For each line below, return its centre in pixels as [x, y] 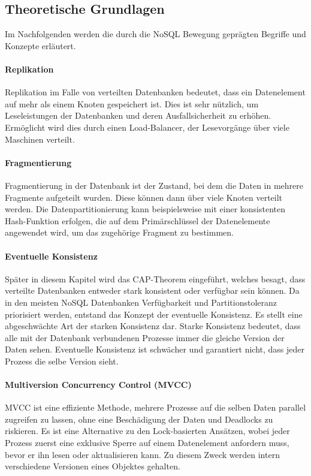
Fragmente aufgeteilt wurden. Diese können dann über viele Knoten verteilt [144, 197]
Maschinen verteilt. [40, 139]
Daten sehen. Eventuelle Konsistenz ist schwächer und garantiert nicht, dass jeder [155, 349]
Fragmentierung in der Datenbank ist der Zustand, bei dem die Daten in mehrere [154, 185]
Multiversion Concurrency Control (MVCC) [98, 385]
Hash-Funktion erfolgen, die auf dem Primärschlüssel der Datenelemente [138, 220]
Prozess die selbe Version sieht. [62, 361]
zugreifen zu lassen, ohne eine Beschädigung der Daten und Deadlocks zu [139, 419]
